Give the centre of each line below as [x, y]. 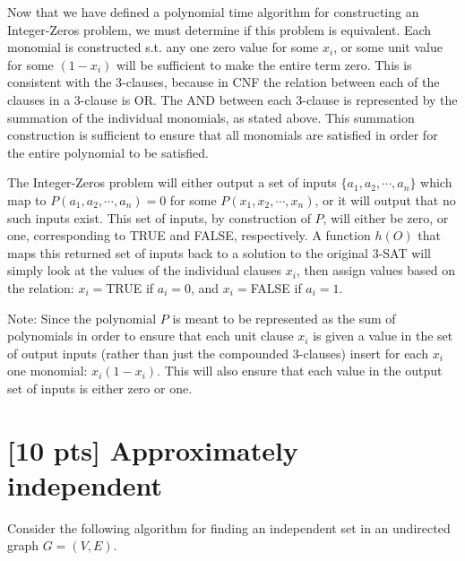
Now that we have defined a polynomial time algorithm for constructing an [213, 12]
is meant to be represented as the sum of [284, 318]
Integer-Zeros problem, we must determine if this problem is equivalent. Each [220, 29]
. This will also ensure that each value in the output [300, 371]
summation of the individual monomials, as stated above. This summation [211, 117]
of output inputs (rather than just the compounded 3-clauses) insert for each [218, 353]
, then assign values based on [376, 270]
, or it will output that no [385, 199]
